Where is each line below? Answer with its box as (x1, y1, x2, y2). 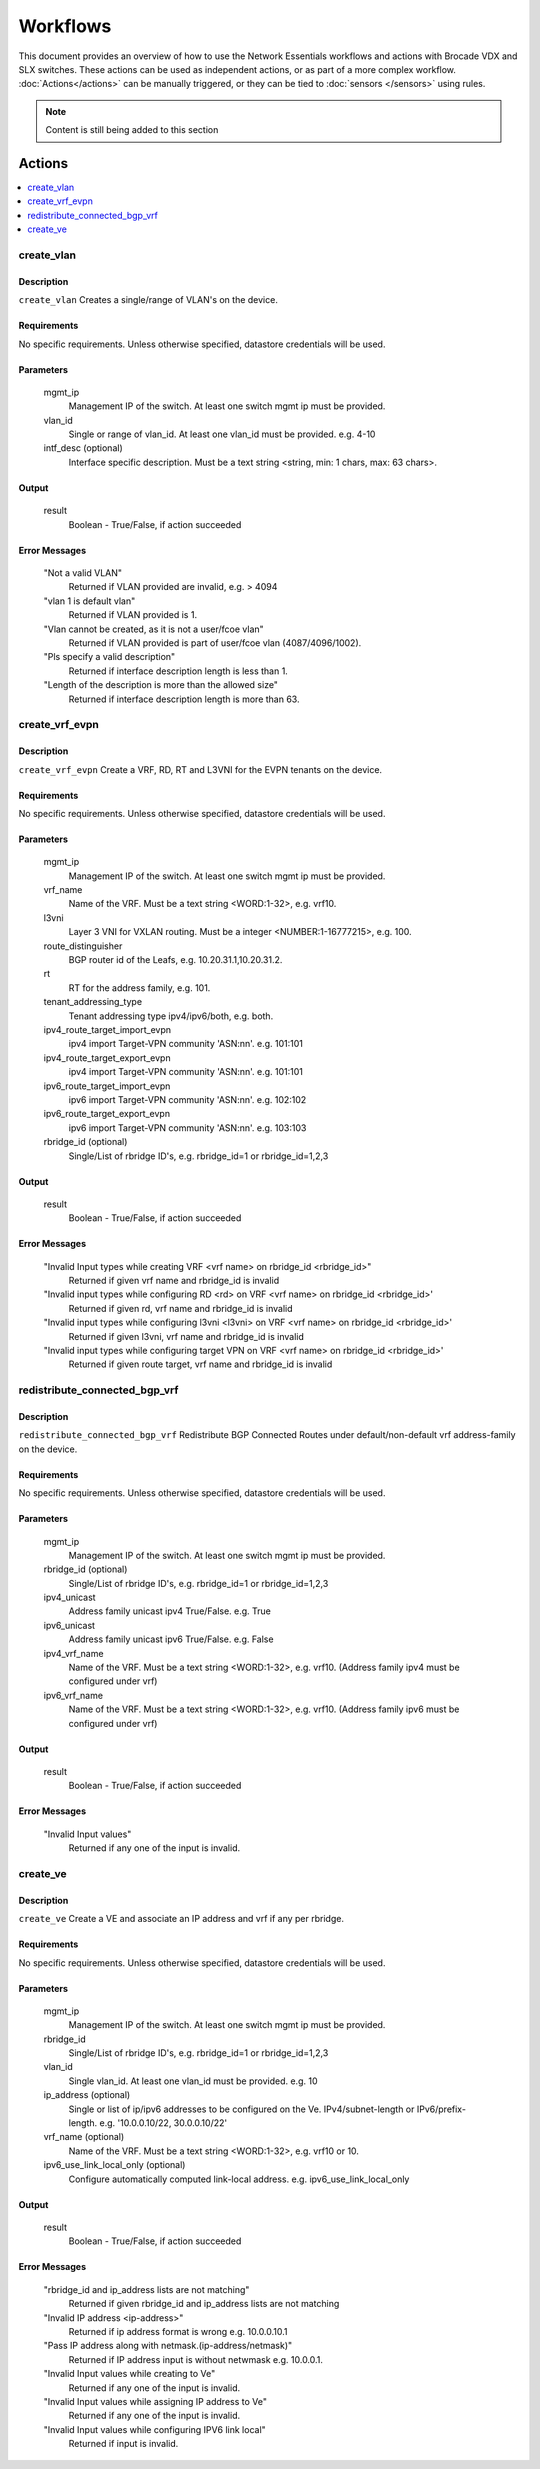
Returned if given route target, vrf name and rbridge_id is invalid (68, 1358, 333, 1370)
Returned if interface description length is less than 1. (68, 665, 289, 677)
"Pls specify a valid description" (43, 651, 176, 663)
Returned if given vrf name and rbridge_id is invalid (68, 1275, 280, 1287)
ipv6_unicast (43, 1619, 95, 1631)
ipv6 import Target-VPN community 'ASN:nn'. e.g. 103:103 (68, 1121, 307, 1134)
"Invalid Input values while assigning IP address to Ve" (43, 2395, 267, 2407)
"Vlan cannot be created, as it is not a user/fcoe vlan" (43, 623, 264, 635)
